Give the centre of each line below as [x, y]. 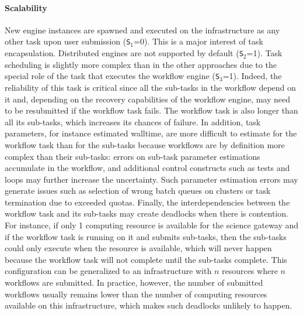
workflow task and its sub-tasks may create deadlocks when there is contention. [147, 213]
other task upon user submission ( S [68, 41]
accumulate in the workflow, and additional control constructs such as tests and [147, 168]
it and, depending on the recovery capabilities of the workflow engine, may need [148, 99]
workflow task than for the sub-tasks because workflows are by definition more [145, 144]
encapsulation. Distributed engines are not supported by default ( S [124, 53]
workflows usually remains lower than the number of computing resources [136, 294]
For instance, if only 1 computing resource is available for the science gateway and [152, 225]
